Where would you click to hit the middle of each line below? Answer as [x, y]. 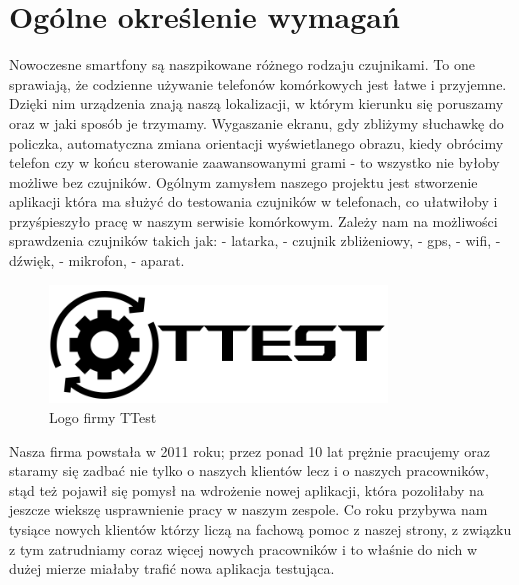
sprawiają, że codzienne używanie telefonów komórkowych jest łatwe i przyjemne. [258, 83]
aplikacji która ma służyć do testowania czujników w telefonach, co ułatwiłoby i [253, 201]
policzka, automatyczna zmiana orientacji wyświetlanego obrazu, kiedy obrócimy [256, 142]
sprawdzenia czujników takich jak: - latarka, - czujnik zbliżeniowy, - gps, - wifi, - [255, 240]
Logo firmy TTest [103, 416]
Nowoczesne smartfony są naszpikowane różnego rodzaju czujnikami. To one [242, 64]
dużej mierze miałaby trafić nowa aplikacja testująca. [172, 568]
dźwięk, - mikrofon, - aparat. [97, 260]
